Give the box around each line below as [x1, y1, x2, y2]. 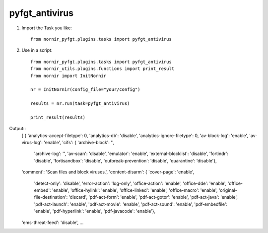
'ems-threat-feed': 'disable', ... [21, 219, 84, 226]
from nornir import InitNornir [30, 73, 107, 78]
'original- [218, 187, 238, 193]
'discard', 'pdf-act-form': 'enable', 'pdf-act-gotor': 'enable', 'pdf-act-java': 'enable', [68, 194, 238, 200]
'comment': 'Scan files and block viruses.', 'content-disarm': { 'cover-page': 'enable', [21, 169, 195, 175]
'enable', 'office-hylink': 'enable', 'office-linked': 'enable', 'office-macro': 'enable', [52, 187, 218, 193]
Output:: [9, 126, 26, 132]
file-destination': [34, 194, 68, 200]
